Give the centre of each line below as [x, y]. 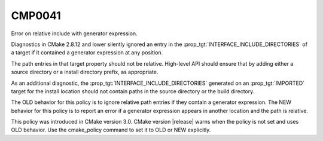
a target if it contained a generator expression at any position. [87, 53]
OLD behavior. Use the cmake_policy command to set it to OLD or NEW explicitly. [111, 130]
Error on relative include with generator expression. [74, 33]
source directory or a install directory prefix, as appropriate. [85, 72]
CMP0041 [36, 16]
